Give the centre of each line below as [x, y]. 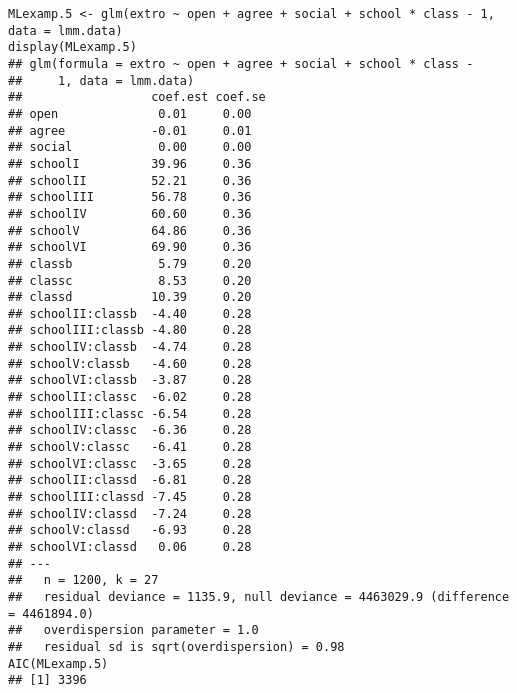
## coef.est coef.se [137, 97]
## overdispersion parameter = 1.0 [133, 630]
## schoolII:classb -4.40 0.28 [130, 313]
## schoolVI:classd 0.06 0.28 [130, 547]
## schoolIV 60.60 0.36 [130, 213]
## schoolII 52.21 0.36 [130, 180]
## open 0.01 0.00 [130, 113]
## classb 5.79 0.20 [130, 263]
